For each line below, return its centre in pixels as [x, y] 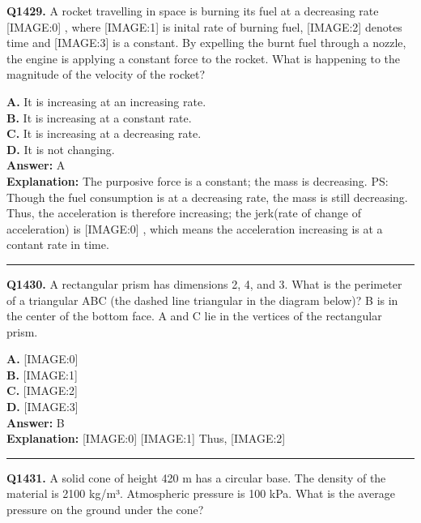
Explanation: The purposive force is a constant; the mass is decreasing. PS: [198, 180]
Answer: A [36, 165]
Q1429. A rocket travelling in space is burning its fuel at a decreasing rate [193, 11]
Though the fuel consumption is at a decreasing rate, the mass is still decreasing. [207, 197]
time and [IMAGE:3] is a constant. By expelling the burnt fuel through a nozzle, [206, 43]
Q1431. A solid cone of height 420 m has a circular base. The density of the [196, 477]
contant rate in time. [58, 244]
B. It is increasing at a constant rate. [99, 117]
